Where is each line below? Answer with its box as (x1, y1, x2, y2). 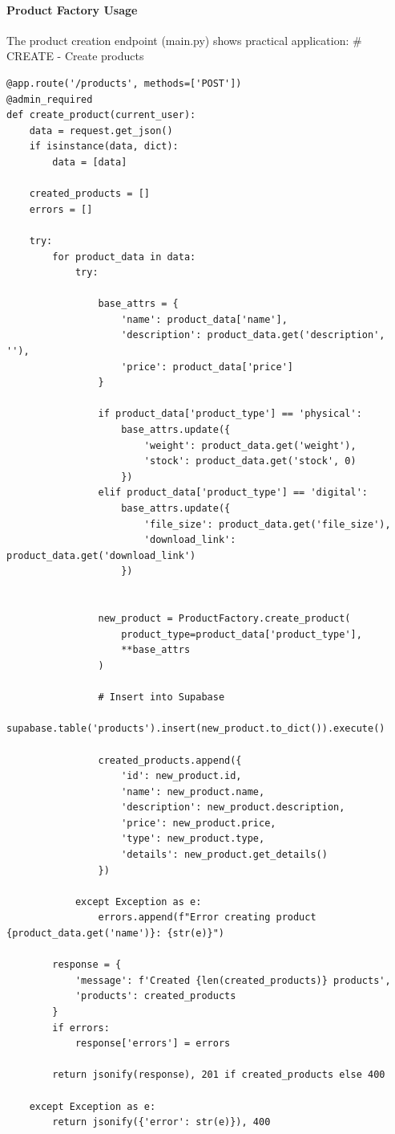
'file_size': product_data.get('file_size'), (143, 518, 391, 530)
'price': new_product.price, (121, 817, 276, 829)
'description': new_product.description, (121, 802, 345, 814)
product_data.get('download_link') (6, 549, 196, 561)
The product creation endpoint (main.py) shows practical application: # (6, 31, 362, 48)
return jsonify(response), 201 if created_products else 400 (52, 1069, 385, 1081)
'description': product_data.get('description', (121, 329, 385, 341)
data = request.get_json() (29, 124, 173, 137)
